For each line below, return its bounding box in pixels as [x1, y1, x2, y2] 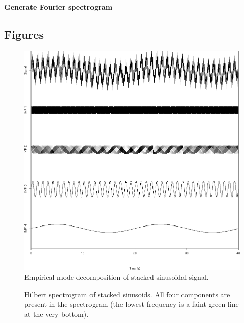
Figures [4, 26, 44, 42]
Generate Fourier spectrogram [4, 2, 113, 12]
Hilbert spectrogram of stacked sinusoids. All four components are [24, 288, 230, 299]
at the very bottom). [24, 308, 89, 319]
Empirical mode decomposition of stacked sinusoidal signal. [24, 272, 209, 282]
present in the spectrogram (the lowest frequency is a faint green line [24, 299, 239, 309]
